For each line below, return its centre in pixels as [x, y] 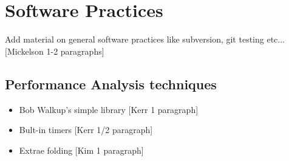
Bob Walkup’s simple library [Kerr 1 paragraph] [109, 109]
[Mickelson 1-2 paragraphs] [55, 51]
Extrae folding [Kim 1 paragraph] [81, 150]
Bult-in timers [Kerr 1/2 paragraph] [86, 130]
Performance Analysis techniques [111, 84]
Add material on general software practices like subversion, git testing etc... [145, 39]
